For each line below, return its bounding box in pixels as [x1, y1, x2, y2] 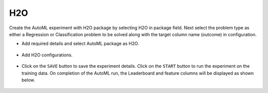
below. [21, 77, 35, 83]
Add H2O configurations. [21, 52, 73, 58]
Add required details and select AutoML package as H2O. [21, 41, 139, 46]
